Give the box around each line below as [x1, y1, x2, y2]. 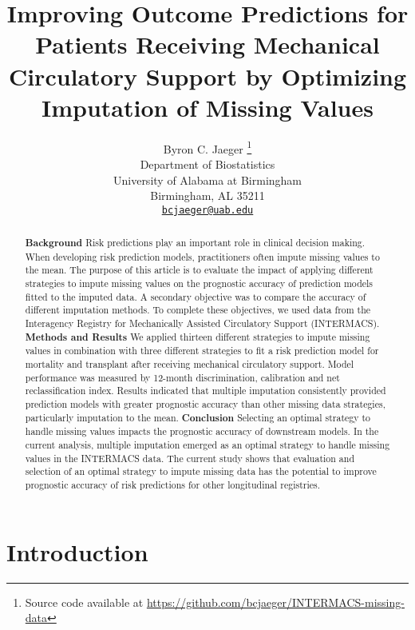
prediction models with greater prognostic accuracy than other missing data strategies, [25, 397, 385, 411]
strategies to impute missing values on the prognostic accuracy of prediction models [25, 277, 373, 290]
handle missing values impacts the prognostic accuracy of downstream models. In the [25, 425, 379, 438]
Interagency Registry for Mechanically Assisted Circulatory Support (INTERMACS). [25, 317, 380, 330]
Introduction [6, 535, 148, 568]
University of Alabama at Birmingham [113, 171, 302, 188]
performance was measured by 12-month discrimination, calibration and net [25, 370, 340, 384]
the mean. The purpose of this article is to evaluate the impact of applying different [25, 263, 373, 277]
